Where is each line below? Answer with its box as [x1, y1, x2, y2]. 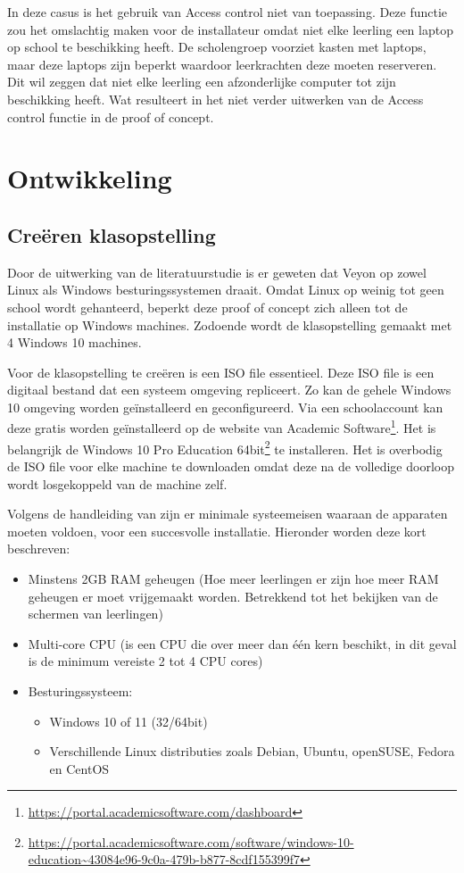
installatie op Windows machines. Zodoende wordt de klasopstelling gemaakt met [7, 315, 452, 334]
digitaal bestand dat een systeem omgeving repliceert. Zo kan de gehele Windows [7, 380, 452, 399]
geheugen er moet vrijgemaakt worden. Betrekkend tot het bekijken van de [28, 586, 438, 605]
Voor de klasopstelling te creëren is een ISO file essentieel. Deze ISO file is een [7, 362, 435, 381]
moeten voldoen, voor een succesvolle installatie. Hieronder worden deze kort [7, 521, 427, 540]
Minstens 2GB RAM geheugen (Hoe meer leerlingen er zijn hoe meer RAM [28, 569, 439, 587]
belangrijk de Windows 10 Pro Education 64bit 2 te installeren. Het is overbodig [7, 436, 443, 458]
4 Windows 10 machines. [7, 333, 142, 352]
